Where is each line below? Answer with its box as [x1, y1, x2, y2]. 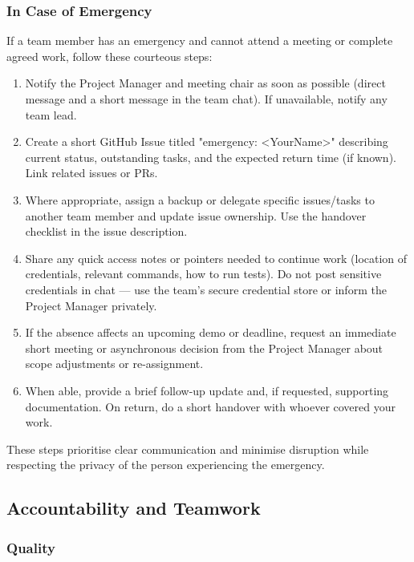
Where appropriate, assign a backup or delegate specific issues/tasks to [25, 191, 375, 208]
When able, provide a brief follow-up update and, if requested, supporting [25, 382, 389, 398]
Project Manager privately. [25, 297, 157, 313]
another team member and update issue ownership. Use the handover [25, 207, 367, 224]
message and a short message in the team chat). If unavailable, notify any [25, 91, 388, 107]
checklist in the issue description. [25, 223, 188, 240]
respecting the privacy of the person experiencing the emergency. [6, 456, 325, 473]
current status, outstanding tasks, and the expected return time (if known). [25, 148, 396, 165]
